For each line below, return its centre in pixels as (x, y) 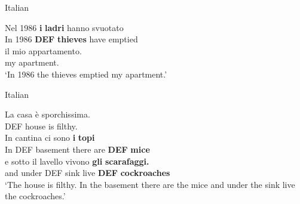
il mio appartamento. (43, 50)
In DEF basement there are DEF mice (77, 149)
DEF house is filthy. (41, 126)
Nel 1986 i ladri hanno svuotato (64, 27)
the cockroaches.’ (35, 196)
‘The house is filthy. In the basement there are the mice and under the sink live (150, 184)
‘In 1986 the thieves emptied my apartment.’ (86, 74)
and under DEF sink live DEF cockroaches (88, 173)
